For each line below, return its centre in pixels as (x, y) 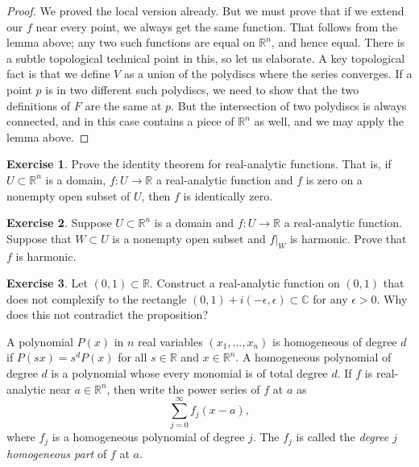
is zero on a (334, 179)
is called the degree (342, 437)
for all (133, 357)
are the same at (123, 105)
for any (330, 298)
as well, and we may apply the (329, 121)
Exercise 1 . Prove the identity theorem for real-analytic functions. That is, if (199, 164)
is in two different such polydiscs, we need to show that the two (202, 89)
